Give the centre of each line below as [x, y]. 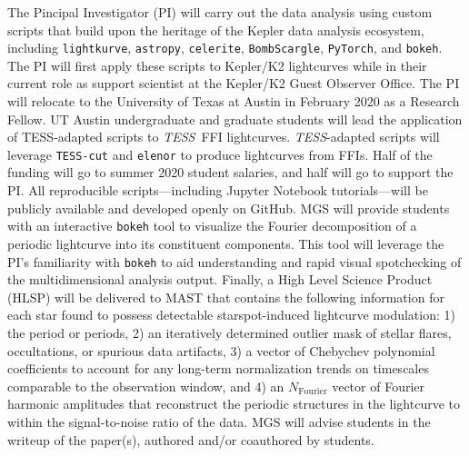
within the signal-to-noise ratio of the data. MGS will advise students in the [219, 421]
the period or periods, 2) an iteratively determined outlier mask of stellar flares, [230, 332]
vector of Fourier [378, 386]
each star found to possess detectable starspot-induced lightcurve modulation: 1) [231, 315]
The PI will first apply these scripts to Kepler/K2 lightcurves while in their [217, 65]
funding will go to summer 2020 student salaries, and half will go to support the [230, 172]
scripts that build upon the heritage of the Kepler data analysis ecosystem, [216, 30]
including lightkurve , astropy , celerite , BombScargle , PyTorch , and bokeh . [225, 48]
